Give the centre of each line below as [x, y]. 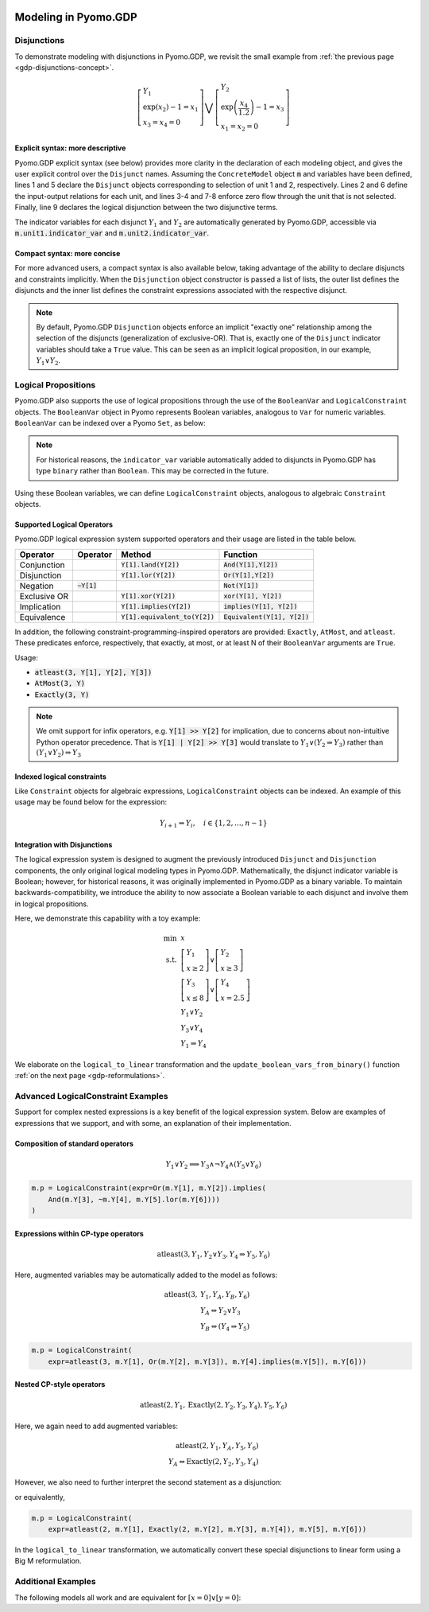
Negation [37, 586]
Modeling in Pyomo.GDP [76, 17]
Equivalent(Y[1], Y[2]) [267, 617]
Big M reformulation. [48, 1561]
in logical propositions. [52, 904]
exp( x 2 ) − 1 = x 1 [171, 107]
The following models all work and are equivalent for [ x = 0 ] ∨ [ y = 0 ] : [128, 1597]
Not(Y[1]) [241, 586]
